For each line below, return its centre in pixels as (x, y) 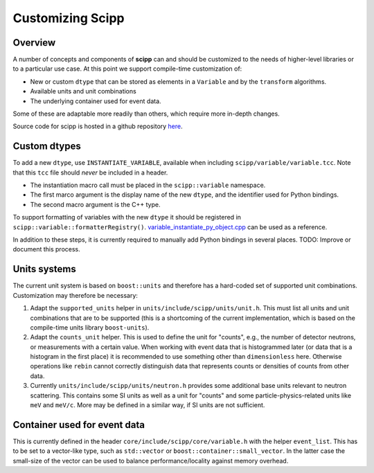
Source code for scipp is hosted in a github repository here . (98, 126)
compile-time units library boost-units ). (90, 327)
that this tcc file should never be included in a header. (90, 172)
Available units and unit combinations (83, 91)
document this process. (47, 249)
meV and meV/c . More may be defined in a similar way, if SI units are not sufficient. (148, 405)
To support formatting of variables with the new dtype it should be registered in (127, 217)
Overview (34, 43)
